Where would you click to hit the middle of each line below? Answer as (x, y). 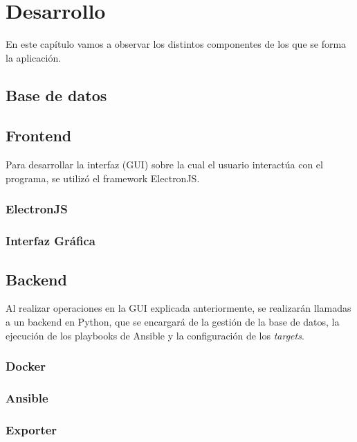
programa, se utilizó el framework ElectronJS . (103, 178)
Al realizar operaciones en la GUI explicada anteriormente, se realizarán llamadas (178, 308)
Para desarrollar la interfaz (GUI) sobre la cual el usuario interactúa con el (164, 165)
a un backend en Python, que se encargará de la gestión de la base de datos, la (173, 321)
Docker (26, 366)
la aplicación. (34, 57)
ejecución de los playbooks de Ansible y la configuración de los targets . (155, 335)
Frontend (39, 135)
